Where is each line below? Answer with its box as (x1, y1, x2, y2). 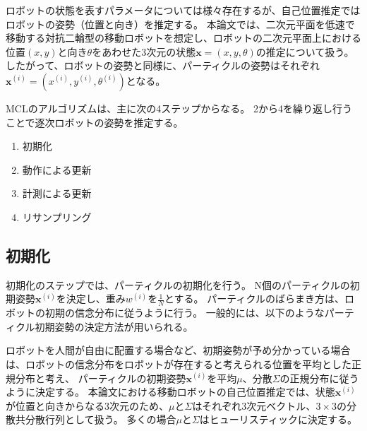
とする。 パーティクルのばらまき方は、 (164, 291, 344, 306)
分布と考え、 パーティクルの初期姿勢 (15, 370, 186, 385)
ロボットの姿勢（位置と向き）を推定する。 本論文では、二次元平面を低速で (6, 16, 355, 31)
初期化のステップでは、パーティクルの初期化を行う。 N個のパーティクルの (6, 277, 350, 292)
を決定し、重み (56, 291, 126, 306)
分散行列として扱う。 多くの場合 (25, 412, 176, 427)
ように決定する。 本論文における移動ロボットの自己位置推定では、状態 (6, 384, 335, 399)
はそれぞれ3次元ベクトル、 (192, 398, 316, 413)
